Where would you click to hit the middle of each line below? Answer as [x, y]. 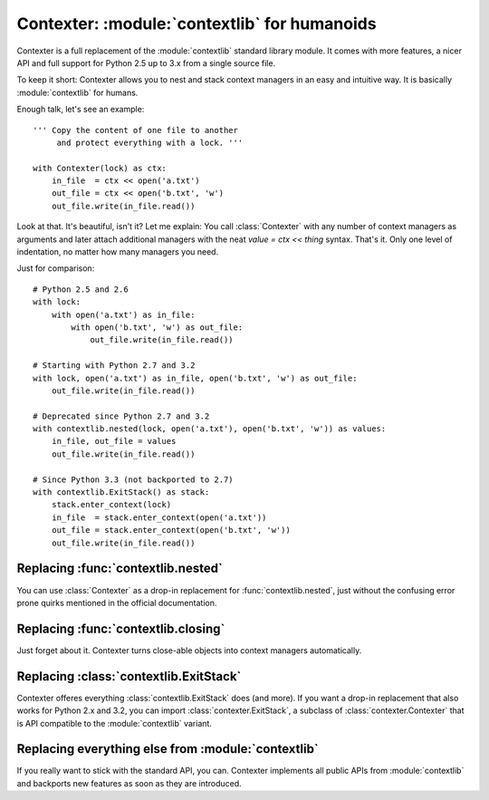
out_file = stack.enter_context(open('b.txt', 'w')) [171, 530]
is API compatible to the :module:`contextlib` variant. [115, 723]
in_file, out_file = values [114, 441]
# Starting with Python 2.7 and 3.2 [114, 366]
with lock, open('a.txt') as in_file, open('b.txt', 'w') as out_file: [195, 378]
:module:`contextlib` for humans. [77, 92]
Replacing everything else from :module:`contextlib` [168, 749]
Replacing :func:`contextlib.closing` [121, 628]
